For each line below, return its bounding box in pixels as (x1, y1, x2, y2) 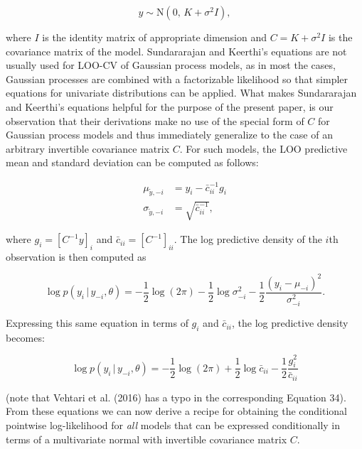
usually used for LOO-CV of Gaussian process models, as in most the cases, (6, 58, 336, 72)
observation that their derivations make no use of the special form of (6, 113, 304, 128)
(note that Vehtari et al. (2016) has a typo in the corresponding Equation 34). (6, 389, 346, 404)
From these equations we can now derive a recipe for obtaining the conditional (6, 404, 348, 418)
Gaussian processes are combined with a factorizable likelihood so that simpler (6, 71, 348, 86)
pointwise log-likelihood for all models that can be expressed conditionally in (6, 418, 341, 432)
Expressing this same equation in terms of (6, 315, 188, 330)
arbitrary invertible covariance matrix (6, 141, 170, 156)
